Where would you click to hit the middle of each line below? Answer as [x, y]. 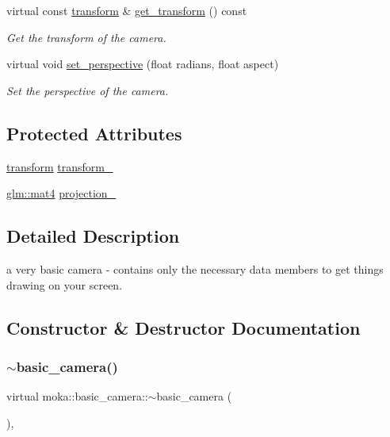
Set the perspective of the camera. [88, 90]
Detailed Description [93, 236]
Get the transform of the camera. [86, 37]
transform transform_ [60, 166]
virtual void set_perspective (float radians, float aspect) [143, 64]
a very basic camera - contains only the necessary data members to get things [195, 268]
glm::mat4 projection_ [61, 193]
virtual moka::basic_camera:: [77, 396]
